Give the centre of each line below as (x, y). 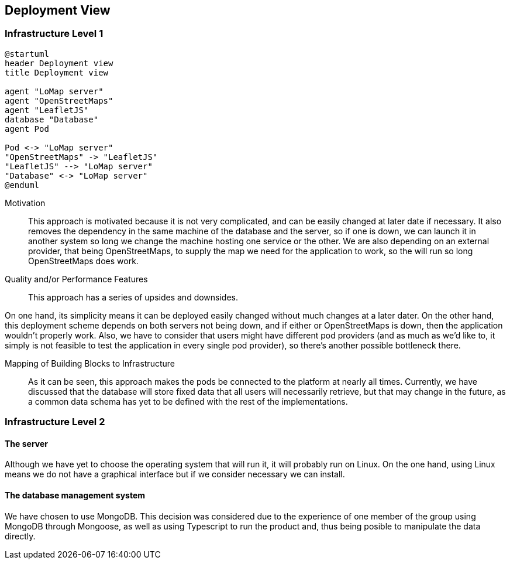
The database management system (75, 495)
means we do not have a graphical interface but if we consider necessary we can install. (175, 474)
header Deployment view (59, 63)
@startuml (27, 54)
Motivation (25, 203)
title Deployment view (57, 72)
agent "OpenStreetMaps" (59, 100)
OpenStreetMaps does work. (83, 261)
